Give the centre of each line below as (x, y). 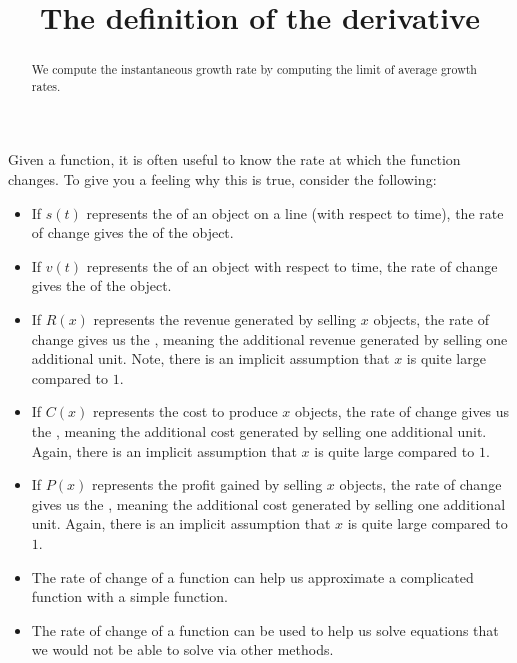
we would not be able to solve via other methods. (182, 649)
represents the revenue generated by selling (225, 319)
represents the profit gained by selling (207, 484)
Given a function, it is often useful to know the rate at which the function (234, 159)
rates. (46, 85)
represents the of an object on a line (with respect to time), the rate (295, 212)
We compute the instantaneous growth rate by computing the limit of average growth (254, 69)
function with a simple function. (129, 596)
